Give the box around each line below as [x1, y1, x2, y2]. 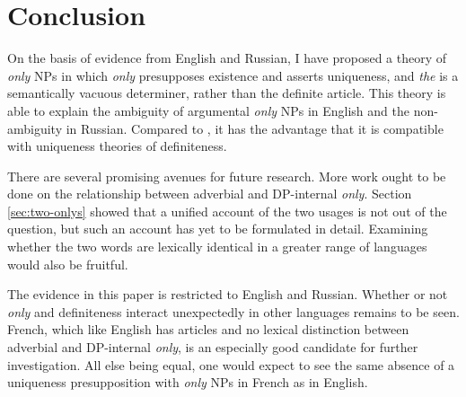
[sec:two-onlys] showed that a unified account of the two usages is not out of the [7, 201, 447, 220]
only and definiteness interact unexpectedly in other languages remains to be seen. [7, 302, 460, 321]
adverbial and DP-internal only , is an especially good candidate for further [7, 338, 418, 357]
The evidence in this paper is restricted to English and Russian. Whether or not [7, 285, 448, 304]
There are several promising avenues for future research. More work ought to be [7, 166, 446, 185]
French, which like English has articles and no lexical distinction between [7, 320, 409, 339]
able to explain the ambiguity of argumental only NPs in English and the [7, 101, 409, 119]
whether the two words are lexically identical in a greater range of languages [7, 237, 427, 256]
